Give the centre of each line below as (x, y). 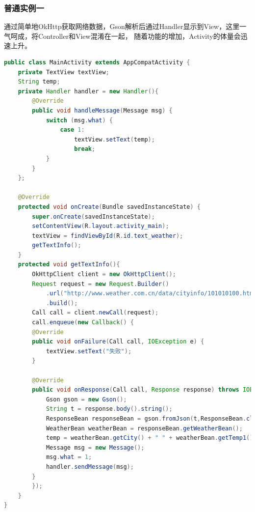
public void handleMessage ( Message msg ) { (102, 110)
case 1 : (72, 130)
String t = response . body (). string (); (109, 409)
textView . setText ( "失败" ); (89, 351)
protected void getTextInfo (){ (69, 265)
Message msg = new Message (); (95, 447)
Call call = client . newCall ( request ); (95, 313)
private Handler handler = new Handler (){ (88, 91)
